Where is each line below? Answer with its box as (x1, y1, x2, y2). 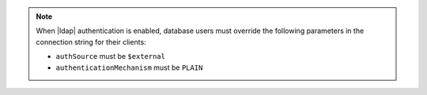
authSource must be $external (55, 52, 166, 61)
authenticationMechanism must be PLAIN (55, 63, 203, 72)
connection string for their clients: (36, 37, 146, 46)
